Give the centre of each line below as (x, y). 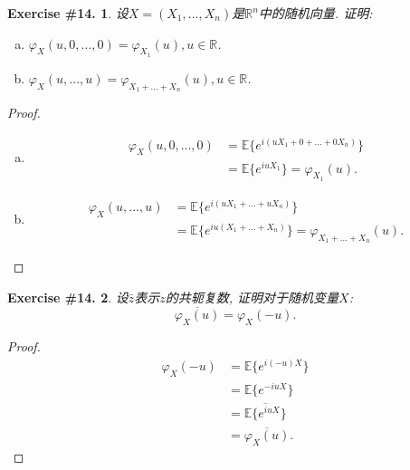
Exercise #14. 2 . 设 (68, 297)
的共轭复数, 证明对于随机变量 (252, 297)
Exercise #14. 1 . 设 (68, 13)
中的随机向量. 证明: (315, 13)
